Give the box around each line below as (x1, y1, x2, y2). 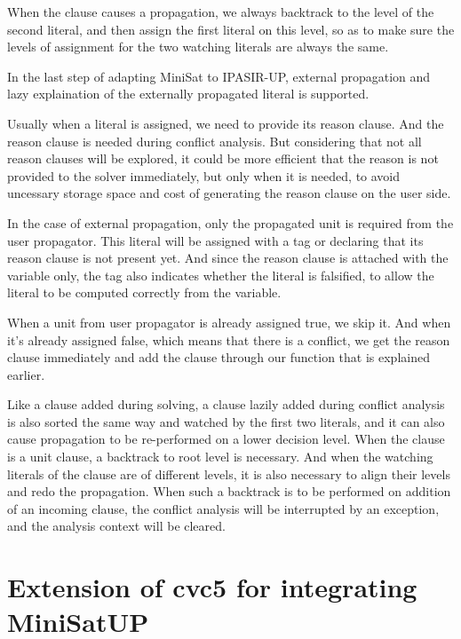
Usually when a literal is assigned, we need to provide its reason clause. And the (7, 114, 444, 132)
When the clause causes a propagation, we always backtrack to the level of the (7, 3, 434, 20)
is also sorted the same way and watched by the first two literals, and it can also (7, 412, 445, 430)
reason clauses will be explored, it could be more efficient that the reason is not (7, 149, 439, 168)
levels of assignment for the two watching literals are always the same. (7, 37, 389, 56)
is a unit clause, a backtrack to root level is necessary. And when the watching (7, 447, 433, 466)
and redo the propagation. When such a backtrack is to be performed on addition (7, 482, 451, 501)
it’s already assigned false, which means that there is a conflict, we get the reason (7, 330, 450, 349)
